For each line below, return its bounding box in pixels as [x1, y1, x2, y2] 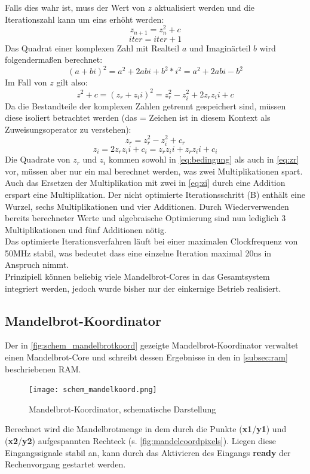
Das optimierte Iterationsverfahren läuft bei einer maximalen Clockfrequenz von [5, 235, 298, 247]
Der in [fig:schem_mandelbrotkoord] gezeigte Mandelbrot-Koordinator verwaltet [5, 339, 299, 351]
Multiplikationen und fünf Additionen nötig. [5, 223, 167, 236]
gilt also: [56, 76, 88, 88]
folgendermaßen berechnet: [5, 53, 103, 66]
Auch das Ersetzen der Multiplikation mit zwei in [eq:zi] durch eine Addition [5, 176, 286, 189]
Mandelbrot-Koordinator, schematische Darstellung [29, 402, 216, 415]
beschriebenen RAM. [5, 362, 81, 375]
